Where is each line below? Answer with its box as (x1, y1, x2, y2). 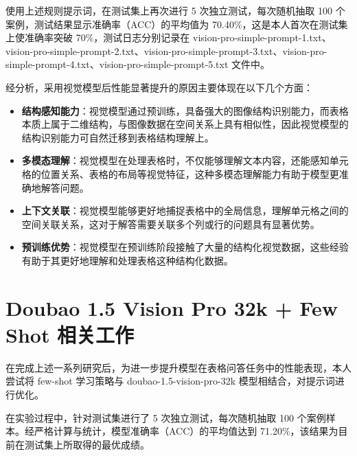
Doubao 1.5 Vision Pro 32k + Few (5, 293, 338, 321)
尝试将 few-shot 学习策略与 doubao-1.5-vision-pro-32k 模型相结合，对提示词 (5, 374, 335, 388)
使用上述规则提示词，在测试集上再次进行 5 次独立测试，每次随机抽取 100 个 (5, 3, 345, 17)
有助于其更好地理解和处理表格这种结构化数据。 (21, 253, 233, 267)
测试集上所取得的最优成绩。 (24, 437, 150, 451)
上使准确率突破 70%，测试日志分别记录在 (5, 30, 190, 45)
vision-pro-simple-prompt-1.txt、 (192, 30, 332, 45)
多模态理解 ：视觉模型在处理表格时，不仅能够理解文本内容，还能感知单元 (21, 153, 349, 168)
